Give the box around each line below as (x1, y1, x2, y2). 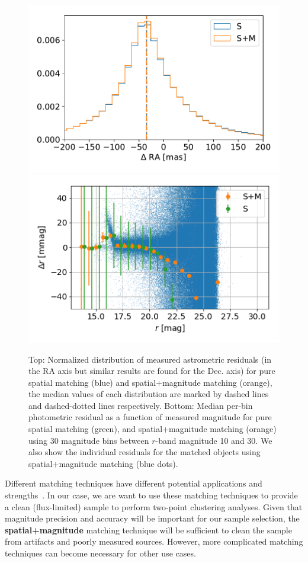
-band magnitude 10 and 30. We (155, 434, 272, 446)
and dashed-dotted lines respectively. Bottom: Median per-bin (28, 399, 253, 411)
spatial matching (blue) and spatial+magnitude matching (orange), (28, 376, 272, 388)
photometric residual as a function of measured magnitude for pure (28, 411, 272, 423)
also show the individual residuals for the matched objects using (28, 446, 261, 458)
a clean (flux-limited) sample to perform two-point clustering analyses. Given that (5, 500, 303, 513)
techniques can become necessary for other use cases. (5, 547, 196, 559)
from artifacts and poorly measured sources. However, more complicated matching (5, 535, 303, 548)
